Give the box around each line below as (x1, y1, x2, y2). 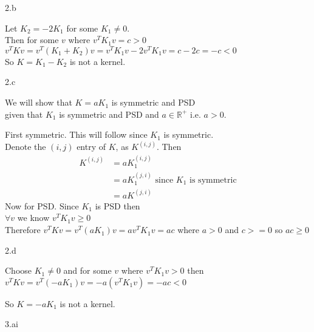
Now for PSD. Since (5, 199, 79, 212)
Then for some (5, 33, 59, 46)
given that (5, 107, 43, 120)
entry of (77, 140, 106, 153)
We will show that (5, 96, 72, 109)
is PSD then (95, 199, 140, 212)
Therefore (5, 223, 41, 236)
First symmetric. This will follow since (5, 128, 148, 141)
